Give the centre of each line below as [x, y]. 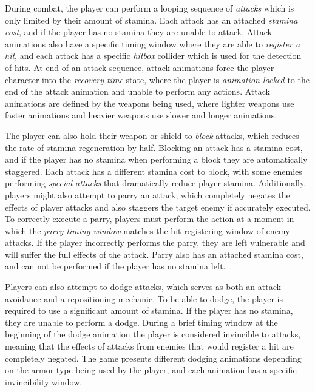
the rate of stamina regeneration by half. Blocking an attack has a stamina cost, [154, 147]
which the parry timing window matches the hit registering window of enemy [147, 230]
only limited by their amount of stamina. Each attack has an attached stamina [151, 20]
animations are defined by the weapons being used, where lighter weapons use [150, 103]
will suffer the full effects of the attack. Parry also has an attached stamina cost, [154, 254]
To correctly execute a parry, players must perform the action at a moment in [150, 219]
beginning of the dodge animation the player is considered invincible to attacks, [153, 334]
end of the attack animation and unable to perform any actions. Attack [137, 91]
